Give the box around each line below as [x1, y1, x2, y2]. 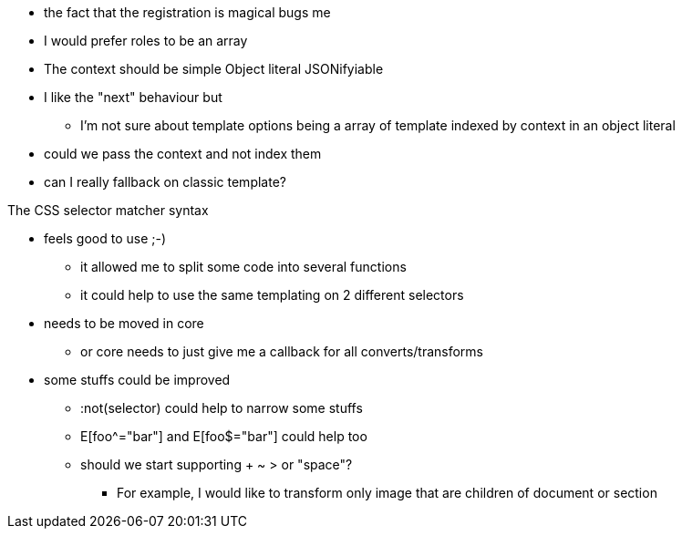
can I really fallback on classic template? [44, 174, 286, 190]
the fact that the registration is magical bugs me [44, 5, 331, 20]
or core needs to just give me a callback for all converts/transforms [80, 344, 483, 359]
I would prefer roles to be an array [44, 33, 248, 48]
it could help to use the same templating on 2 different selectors [80, 287, 464, 303]
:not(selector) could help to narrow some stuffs [80, 400, 363, 416]
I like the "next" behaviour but [44, 89, 222, 105]
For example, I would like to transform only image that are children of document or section [117, 485, 657, 500]
